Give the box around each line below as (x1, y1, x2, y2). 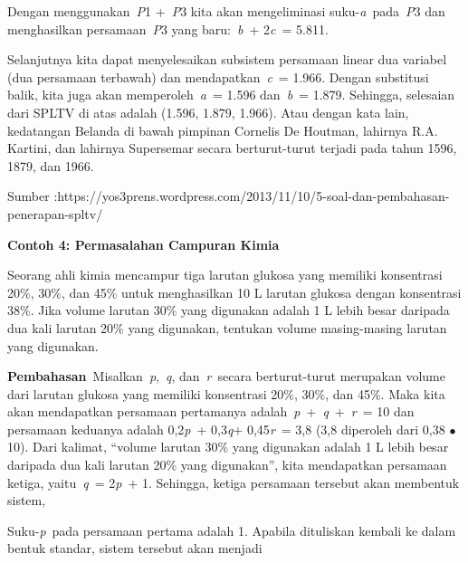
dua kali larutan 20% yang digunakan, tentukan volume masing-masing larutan (7, 318, 447, 337)
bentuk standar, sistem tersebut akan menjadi (7, 539, 263, 558)
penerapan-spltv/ (7, 204, 103, 223)
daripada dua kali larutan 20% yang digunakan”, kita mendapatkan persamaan (7, 455, 447, 474)
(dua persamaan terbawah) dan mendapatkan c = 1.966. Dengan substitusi (7, 67, 429, 86)
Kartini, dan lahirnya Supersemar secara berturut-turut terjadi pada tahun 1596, (7, 138, 457, 157)
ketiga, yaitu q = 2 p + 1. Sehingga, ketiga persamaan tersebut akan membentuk (7, 472, 460, 491)
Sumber (7, 186, 50, 205)
